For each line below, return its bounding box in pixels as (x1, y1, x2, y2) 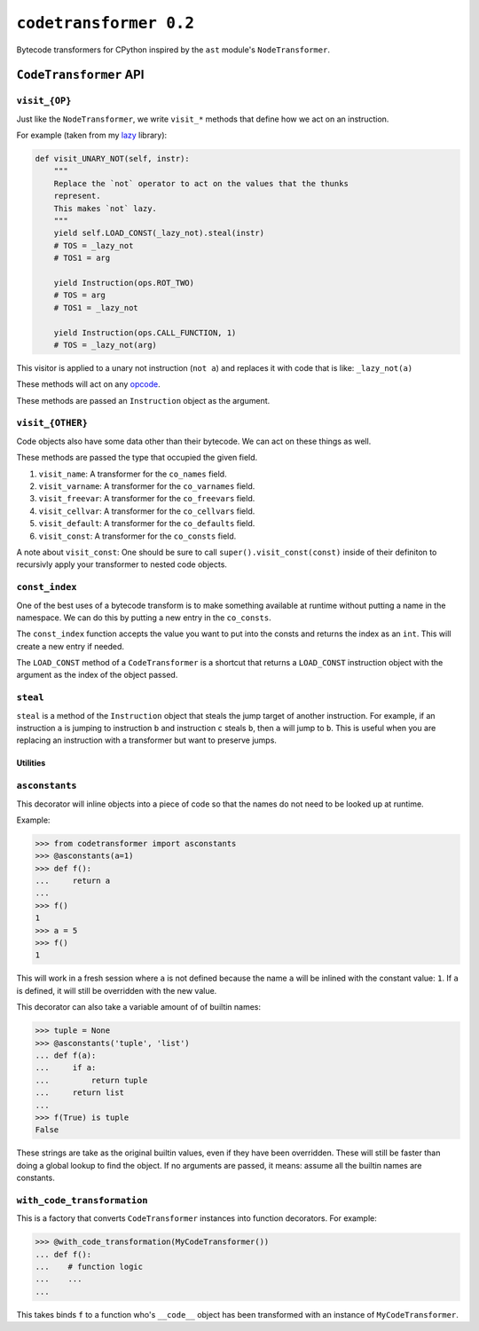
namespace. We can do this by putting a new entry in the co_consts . (16, 612, 271, 623)
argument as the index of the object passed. (16, 670, 178, 681)
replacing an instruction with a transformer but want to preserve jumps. (16, 735, 277, 745)
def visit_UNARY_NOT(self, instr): (35, 154, 190, 164)
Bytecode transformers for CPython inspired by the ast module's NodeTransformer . (16, 44, 330, 55)
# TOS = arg (53, 290, 106, 301)
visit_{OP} (16, 95, 72, 106)
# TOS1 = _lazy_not (53, 303, 139, 312)
